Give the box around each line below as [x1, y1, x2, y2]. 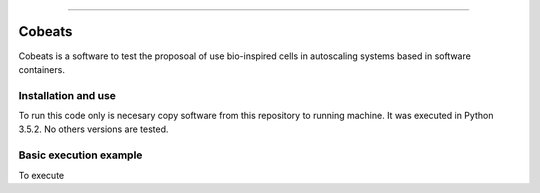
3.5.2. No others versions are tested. [18, 123, 169, 135]
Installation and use [18, 88, 117, 102]
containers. [18, 63, 65, 75]
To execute [18, 169, 65, 181]
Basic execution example [18, 148, 143, 162]
